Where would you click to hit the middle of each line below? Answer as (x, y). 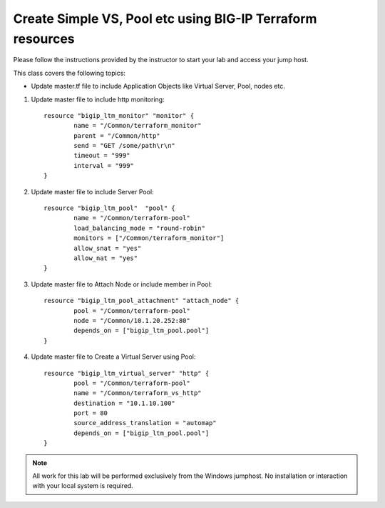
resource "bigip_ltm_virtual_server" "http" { (127, 373)
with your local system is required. (83, 486)
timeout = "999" (102, 156)
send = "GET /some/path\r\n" (125, 146)
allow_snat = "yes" (108, 248)
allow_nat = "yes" (106, 258)
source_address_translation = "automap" (145, 423)
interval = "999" (104, 165)
